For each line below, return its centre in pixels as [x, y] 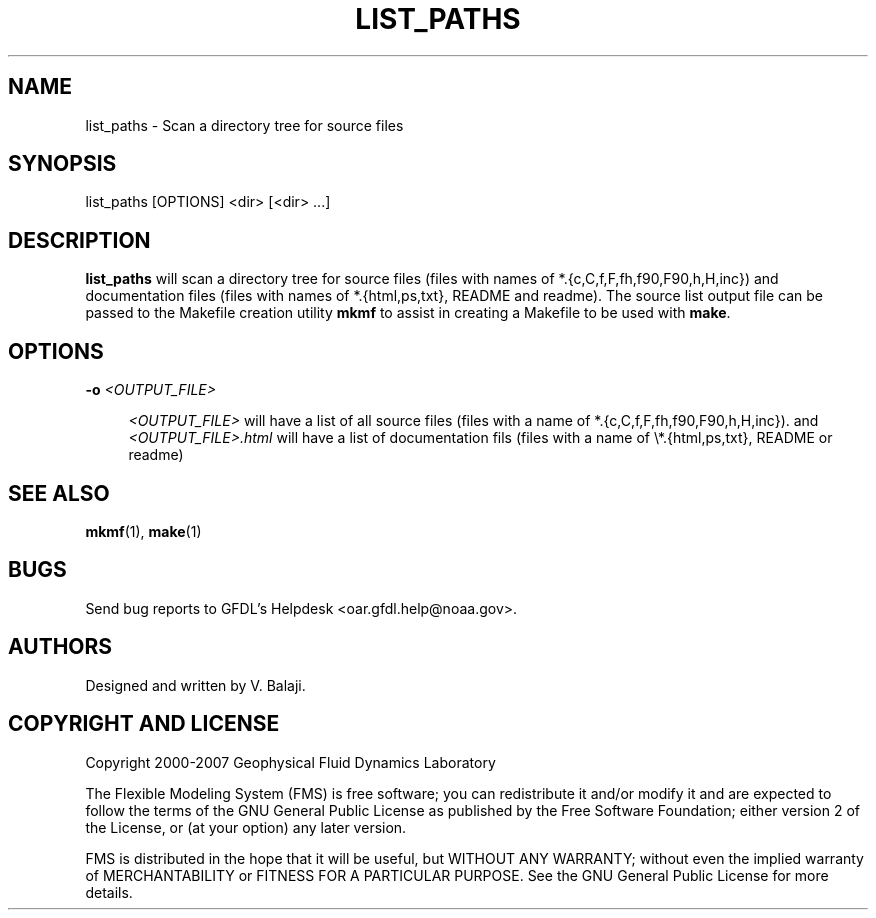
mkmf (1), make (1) [143, 531]
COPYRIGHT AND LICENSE [144, 724]
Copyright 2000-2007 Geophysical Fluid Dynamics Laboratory [290, 762]
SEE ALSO [59, 493]
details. [109, 892]
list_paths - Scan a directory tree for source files [244, 125]
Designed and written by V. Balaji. [195, 685]
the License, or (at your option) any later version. [246, 827]
